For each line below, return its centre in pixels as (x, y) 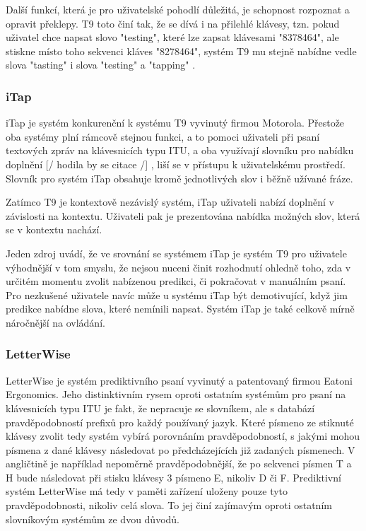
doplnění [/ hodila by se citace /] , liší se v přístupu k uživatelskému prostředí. (176, 164)
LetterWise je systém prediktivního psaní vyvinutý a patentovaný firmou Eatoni (179, 380)
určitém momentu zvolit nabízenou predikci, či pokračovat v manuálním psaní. (176, 281)
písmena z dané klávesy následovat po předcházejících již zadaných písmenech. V (181, 449)
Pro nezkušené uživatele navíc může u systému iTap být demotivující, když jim (177, 294)
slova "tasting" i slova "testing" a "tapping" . (101, 65)
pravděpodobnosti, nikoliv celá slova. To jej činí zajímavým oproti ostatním (169, 505)
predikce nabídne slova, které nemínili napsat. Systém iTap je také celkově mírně (180, 309)
